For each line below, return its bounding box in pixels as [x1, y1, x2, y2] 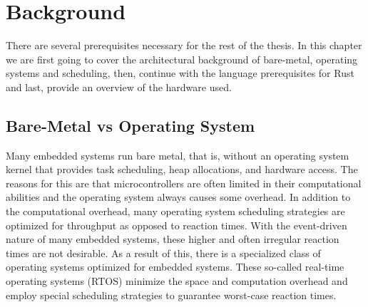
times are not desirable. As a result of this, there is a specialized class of [6, 245, 321, 260]
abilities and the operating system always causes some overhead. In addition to [6, 189, 351, 204]
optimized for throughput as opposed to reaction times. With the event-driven [6, 217, 347, 232]
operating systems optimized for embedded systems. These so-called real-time [6, 259, 344, 274]
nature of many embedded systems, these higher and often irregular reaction [6, 231, 339, 246]
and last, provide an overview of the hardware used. [6, 79, 232, 94]
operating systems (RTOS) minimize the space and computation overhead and [6, 274, 348, 288]
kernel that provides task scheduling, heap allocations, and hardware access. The [6, 162, 358, 177]
